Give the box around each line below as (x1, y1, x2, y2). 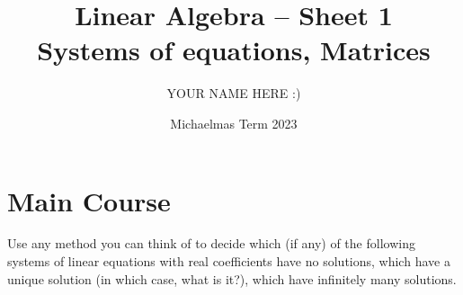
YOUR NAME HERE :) (166, 84, 301, 103)
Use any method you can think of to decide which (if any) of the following (7, 234, 415, 253)
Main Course (7, 182, 171, 219)
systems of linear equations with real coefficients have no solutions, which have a (7, 252, 450, 271)
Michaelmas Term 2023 (170, 113, 298, 132)
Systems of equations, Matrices (37, 31, 431, 68)
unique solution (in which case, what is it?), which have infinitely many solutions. (7, 269, 457, 288)
